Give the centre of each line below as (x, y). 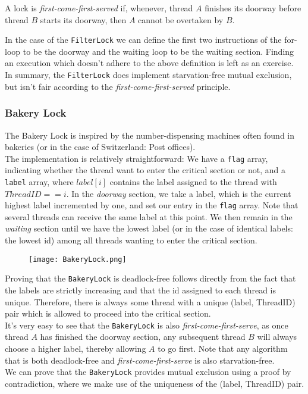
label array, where (39, 181)
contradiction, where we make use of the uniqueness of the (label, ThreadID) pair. (155, 383)
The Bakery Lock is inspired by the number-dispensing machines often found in (150, 135)
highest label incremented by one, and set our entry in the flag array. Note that (152, 205)
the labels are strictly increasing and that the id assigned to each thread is (140, 290)
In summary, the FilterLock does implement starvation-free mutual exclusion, (148, 75)
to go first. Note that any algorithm (223, 348)
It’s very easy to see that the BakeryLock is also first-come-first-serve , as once (147, 325)
